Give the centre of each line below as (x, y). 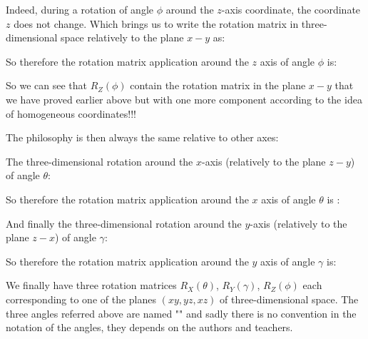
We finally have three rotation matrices (91, 285)
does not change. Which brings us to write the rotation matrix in (156, 23)
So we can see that (46, 85)
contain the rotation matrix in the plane (218, 85)
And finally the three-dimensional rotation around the (124, 223)
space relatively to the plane (122, 37)
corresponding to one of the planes (81, 299)
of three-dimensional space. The (289, 299)
